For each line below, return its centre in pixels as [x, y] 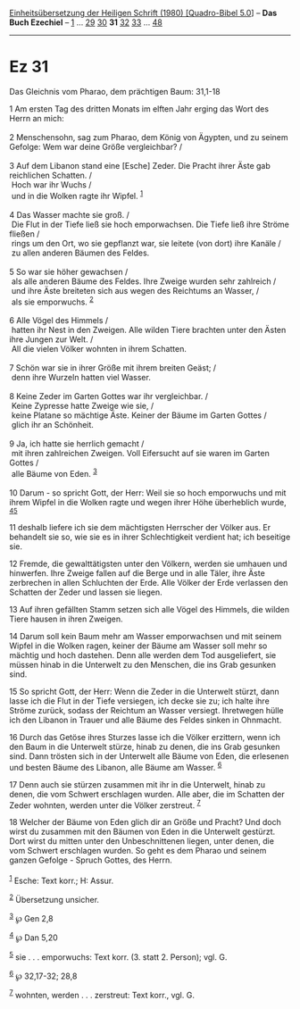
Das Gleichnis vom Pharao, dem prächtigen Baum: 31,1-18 [115, 91]
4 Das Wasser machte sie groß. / [69, 214]
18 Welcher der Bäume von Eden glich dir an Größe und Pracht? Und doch [145, 822]
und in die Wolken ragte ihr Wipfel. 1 [77, 195]
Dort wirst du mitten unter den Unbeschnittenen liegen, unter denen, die [142, 841]
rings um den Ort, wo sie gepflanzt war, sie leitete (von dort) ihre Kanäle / [146, 243]
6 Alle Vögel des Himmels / [59, 321]
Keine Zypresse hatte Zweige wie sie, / [83, 406]
